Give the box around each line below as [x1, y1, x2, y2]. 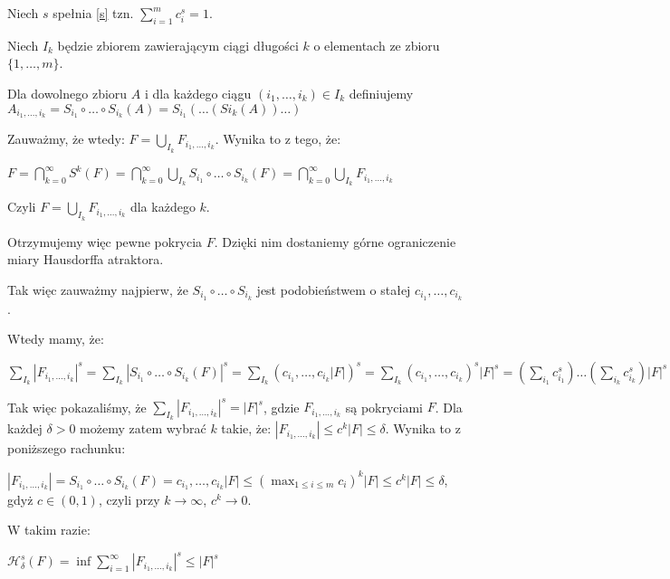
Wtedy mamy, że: [7, 329, 104, 348]
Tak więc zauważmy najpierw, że [7, 280, 188, 299]
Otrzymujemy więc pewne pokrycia [7, 232, 203, 251]
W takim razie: [7, 520, 91, 539]
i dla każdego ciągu [144, 83, 252, 102]
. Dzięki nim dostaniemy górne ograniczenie [214, 232, 456, 251]
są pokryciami [345, 397, 423, 416]
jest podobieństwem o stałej [256, 280, 411, 299]
